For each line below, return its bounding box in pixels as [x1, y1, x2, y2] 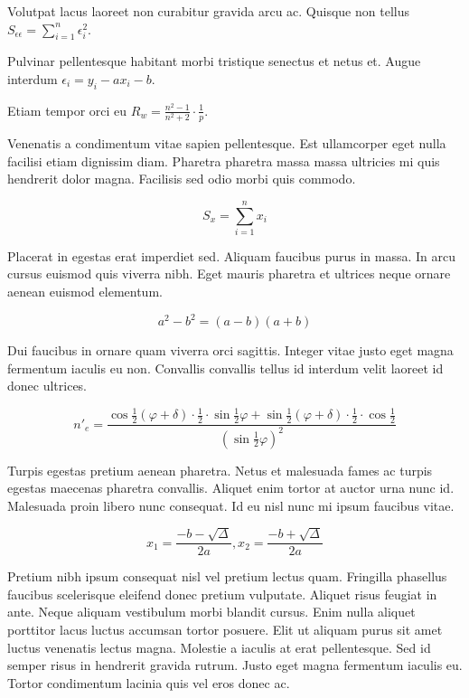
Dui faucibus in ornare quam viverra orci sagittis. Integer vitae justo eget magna [7, 341, 454, 360]
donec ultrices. [7, 376, 88, 395]
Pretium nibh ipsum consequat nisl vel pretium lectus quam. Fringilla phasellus [7, 567, 447, 586]
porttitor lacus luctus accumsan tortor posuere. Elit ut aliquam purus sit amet [7, 620, 443, 639]
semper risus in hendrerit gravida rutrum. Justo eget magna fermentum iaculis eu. [7, 656, 463, 674]
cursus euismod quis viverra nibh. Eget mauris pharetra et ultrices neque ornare [7, 264, 451, 283]
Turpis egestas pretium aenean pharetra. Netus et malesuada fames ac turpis [7, 460, 433, 479]
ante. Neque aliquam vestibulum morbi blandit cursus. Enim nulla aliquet [7, 602, 416, 621]
